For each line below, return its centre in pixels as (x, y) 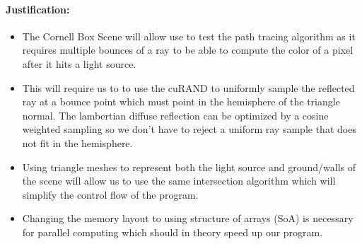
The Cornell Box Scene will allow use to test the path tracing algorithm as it (189, 36)
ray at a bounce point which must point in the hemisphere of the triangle (181, 101)
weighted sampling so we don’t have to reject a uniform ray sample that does (189, 129)
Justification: (38, 9)
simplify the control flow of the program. (110, 194)
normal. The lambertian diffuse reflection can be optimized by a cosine (175, 115)
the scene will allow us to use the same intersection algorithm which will (179, 181)
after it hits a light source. (79, 63)
